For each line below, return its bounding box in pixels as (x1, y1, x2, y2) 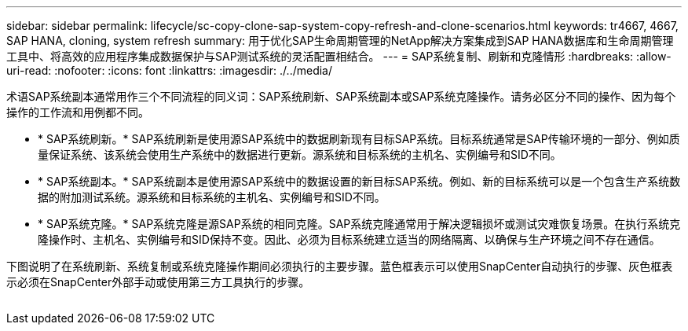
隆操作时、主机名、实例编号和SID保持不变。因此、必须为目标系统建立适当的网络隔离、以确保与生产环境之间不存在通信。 (38, 233, 661, 246)
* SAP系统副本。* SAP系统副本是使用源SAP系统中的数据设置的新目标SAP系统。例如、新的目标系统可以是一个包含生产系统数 (38, 175, 681, 188)
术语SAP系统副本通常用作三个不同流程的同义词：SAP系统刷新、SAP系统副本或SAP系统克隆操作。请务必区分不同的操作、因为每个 (6, 90, 676, 103)
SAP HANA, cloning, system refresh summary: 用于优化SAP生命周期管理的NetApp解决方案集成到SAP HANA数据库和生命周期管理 (6, 34, 674, 47)
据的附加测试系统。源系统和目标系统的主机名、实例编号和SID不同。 (38, 190, 386, 204)
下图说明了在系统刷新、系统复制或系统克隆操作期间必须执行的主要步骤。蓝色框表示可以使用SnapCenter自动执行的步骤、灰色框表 (6, 259, 673, 273)
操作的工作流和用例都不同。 (6, 105, 149, 119)
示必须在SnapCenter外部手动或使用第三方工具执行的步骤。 (6, 275, 310, 289)
